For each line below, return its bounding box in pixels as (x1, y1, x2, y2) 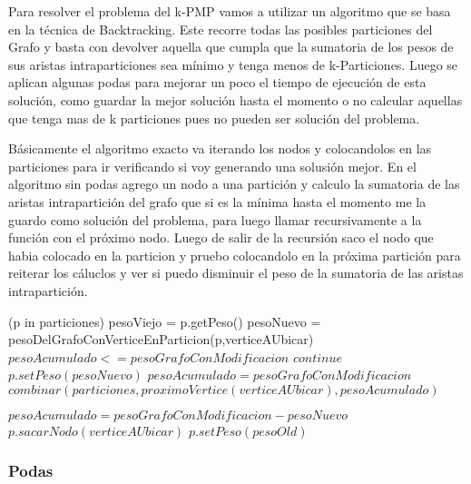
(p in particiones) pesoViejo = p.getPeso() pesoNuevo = (8, 311, 321, 331)
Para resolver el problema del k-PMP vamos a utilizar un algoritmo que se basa (8, 2, 451, 20)
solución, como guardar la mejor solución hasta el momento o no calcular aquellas (8, 90, 463, 109)
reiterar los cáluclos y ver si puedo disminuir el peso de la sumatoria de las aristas (8, 263, 464, 282)
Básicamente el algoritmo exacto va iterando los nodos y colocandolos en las (8, 139, 432, 158)
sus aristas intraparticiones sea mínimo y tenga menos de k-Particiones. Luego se (8, 54, 458, 74)
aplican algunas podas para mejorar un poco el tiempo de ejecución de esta (8, 73, 427, 92)
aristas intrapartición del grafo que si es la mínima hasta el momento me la (8, 192, 427, 211)
